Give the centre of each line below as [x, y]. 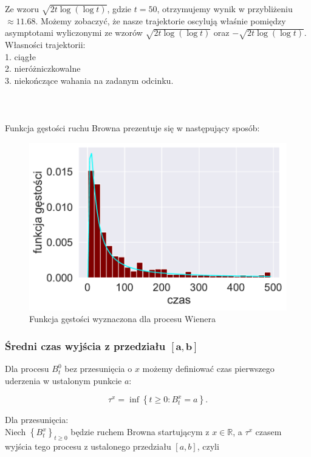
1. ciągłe [20, 56]
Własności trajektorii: [45, 45]
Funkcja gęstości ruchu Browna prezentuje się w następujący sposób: [132, 128]
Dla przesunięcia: [37, 420]
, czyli [208, 446]
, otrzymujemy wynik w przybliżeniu [225, 9]
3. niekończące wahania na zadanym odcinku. [89, 80]
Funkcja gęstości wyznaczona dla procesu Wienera [122, 319]
